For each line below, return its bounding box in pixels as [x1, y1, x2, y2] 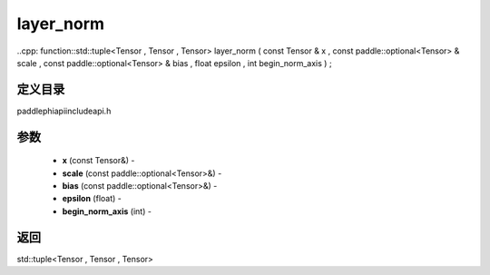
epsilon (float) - [62, 193, 122, 204]
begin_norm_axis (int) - [62, 205, 152, 217]
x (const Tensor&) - [62, 155, 135, 166]
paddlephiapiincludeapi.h [16, 105, 112, 116]
